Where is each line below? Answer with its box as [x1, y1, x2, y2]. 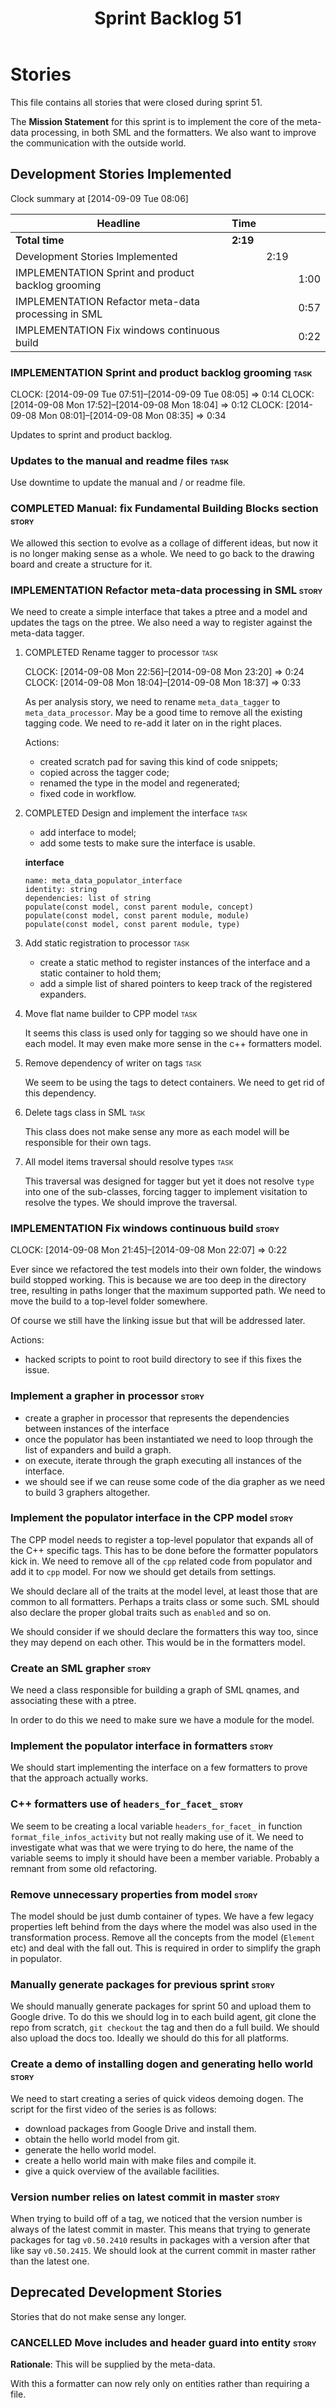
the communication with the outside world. [10, 137, 187, 149]
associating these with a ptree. [10, 1695, 137, 1707]
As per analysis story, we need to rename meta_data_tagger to [24, 695, 281, 707]
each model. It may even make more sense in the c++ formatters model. [24, 1037, 323, 1049]
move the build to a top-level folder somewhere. [10, 1295, 208, 1307]
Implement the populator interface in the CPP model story [10, 1511, 294, 1525]
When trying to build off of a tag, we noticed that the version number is [10, 2212, 303, 2224]
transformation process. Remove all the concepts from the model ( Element [10, 1932, 316, 1944]
